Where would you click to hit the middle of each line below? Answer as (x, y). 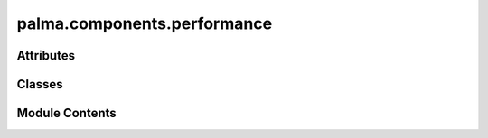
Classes (40, 84)
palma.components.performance (145, 23)
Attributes (46, 55)
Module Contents (66, 113)
